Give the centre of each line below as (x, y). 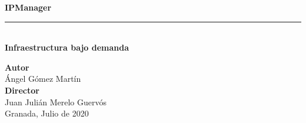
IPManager (28, 7)
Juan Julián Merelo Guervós (56, 102)
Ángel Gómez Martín (43, 79)
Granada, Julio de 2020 (47, 113)
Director (22, 90)
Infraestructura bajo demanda (67, 47)
